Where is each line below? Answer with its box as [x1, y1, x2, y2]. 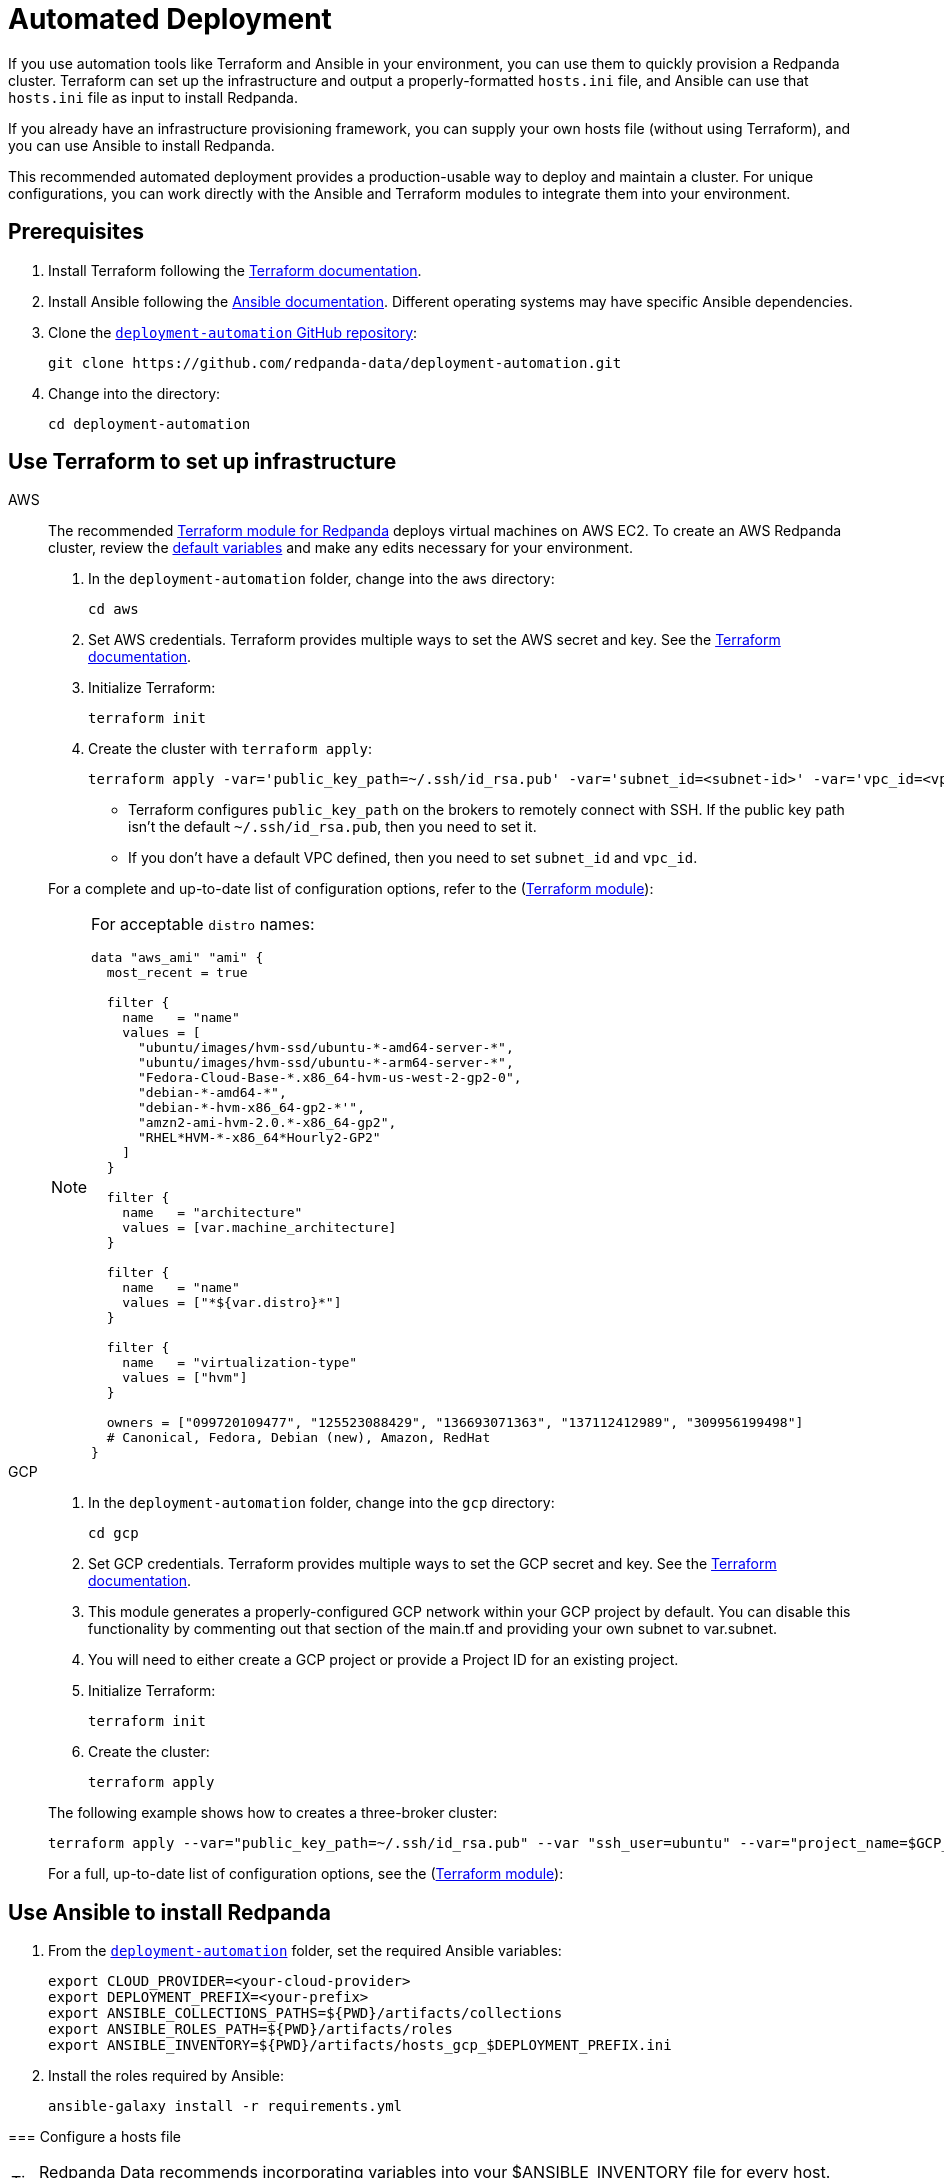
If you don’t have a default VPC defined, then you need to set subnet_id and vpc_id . [128, 849, 698, 867]
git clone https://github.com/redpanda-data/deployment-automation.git [48, 354, 622, 371]
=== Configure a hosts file [8, 2128, 181, 2146]
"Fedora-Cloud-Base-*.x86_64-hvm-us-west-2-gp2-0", [138, 1070, 522, 1086]
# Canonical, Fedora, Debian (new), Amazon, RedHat [106, 1430, 491, 1446]
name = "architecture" [122, 1205, 303, 1221]
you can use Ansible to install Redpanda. [8, 136, 275, 154]
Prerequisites [8, 219, 144, 245]
